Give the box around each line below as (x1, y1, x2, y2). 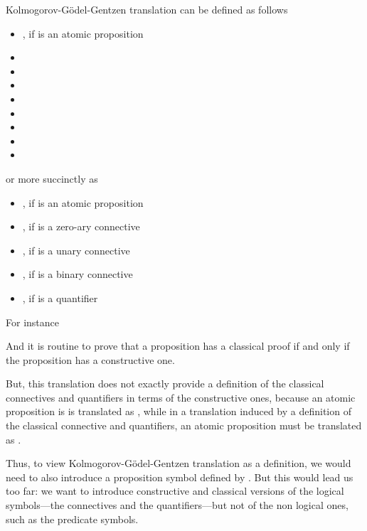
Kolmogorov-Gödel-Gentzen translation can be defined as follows (6, 2, 288, 16)
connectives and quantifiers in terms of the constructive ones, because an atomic (6, 390, 356, 404)
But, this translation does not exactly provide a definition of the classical (6, 376, 324, 391)
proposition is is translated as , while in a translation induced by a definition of (6, 404, 351, 419)
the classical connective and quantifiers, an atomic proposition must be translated (6, 418, 362, 433)
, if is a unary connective (22, 242, 130, 257)
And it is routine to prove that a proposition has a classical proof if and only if (6, 338, 350, 353)
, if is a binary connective (22, 267, 133, 281)
